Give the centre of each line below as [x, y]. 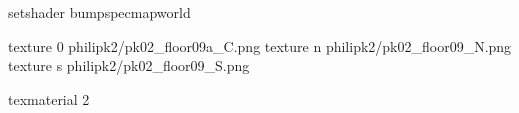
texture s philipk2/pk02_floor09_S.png [129, 65]
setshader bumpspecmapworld [99, 12]
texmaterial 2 [49, 98]
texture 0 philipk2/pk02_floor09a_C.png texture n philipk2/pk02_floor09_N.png [260, 45]
